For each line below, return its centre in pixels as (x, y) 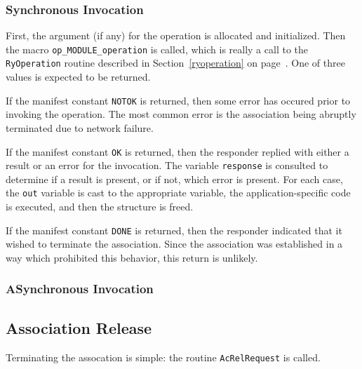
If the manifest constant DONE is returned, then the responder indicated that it (174, 230)
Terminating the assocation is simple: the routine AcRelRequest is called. (163, 357)
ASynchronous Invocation (80, 289)
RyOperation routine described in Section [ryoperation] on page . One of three (175, 63)
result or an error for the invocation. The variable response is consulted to (167, 165)
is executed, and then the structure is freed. (100, 207)
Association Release (79, 327)
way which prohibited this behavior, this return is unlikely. (132, 257)
